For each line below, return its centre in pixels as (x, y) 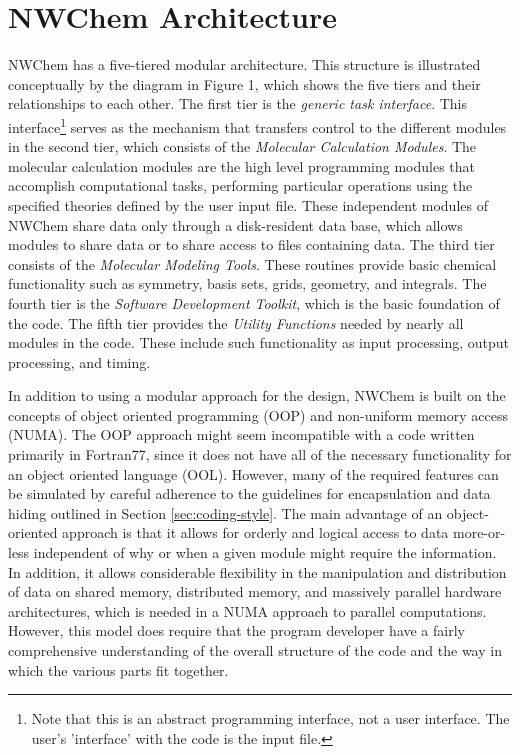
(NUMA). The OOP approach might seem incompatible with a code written (241, 434)
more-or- (479, 532)
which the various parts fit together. (118, 669)
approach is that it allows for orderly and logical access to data (255, 532)
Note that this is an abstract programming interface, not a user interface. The (270, 718)
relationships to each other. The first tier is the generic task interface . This (237, 103)
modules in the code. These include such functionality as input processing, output (259, 342)
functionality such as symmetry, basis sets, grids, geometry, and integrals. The (247, 283)
